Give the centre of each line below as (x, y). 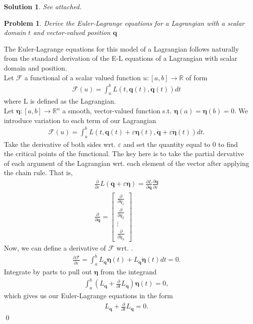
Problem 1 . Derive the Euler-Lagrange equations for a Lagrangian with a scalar (124, 23)
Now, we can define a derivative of (55, 248)
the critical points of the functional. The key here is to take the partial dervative (124, 153)
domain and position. (36, 67)
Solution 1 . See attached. (43, 6)
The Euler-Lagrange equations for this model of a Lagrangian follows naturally (121, 48)
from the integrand (128, 272)
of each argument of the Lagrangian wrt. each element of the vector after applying (126, 163)
